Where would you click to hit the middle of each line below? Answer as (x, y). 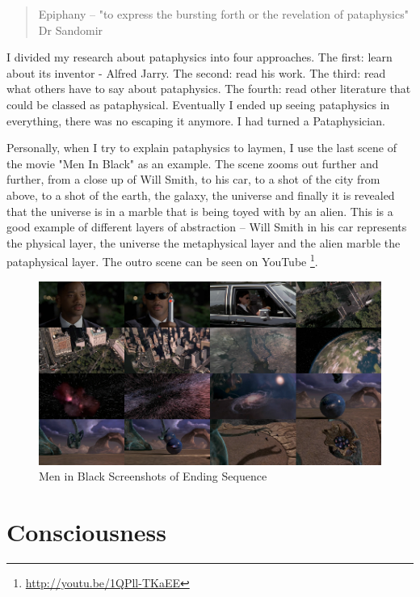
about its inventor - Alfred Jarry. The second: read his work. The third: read (196, 72)
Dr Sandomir (71, 30)
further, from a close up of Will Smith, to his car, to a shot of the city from (193, 179)
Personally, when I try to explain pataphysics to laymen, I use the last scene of (202, 148)
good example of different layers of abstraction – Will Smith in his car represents (207, 227)
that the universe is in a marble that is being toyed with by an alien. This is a (200, 211)
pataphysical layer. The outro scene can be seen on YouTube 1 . (162, 260)
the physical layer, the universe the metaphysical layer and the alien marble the (204, 242)
